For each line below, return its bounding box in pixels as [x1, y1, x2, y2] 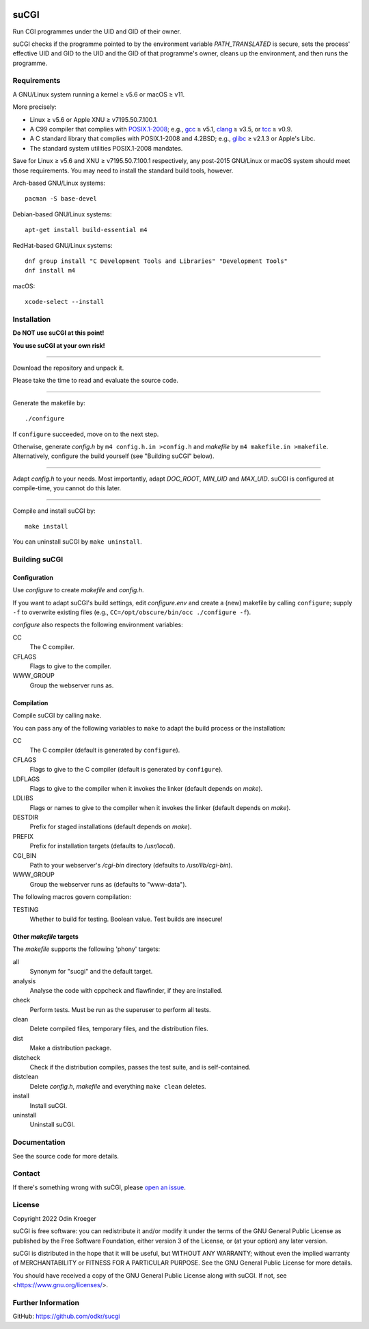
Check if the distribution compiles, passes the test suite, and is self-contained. [29, 1063, 251, 1072]
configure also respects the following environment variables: [12, 620, 184, 629]
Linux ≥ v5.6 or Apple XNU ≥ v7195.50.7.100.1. [29, 115, 159, 123]
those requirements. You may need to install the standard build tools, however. [12, 166, 234, 175]
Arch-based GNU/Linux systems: [12, 179, 106, 187]
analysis [12, 976, 36, 985]
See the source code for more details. [12, 1152, 120, 1160]
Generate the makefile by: [12, 398, 85, 407]
